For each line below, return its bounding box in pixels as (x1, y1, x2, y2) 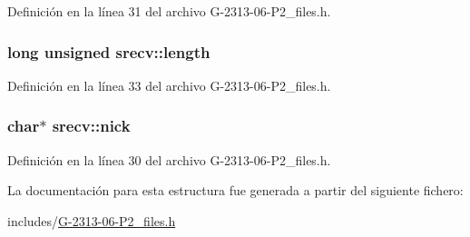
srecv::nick (52, 114, 131, 137)
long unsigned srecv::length (7, 40, 211, 63)
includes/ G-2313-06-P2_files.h (7, 211, 176, 230)
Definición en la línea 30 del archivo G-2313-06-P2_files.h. (7, 150, 331, 169)
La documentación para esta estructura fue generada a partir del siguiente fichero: (7, 181, 464, 200)
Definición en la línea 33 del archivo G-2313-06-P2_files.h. (7, 75, 331, 94)
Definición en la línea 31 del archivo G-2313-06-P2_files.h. (7, 2, 331, 20)
